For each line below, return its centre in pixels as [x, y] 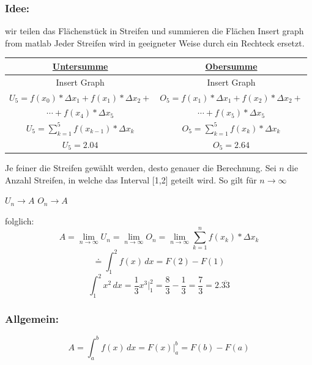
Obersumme [231, 66]
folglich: [20, 220]
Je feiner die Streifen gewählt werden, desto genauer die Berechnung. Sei [141, 167]
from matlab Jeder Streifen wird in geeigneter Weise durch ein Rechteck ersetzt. [155, 42]
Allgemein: [32, 318]
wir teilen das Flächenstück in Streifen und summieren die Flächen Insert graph [154, 31]
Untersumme [80, 66]
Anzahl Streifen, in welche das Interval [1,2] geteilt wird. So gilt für [131, 179]
